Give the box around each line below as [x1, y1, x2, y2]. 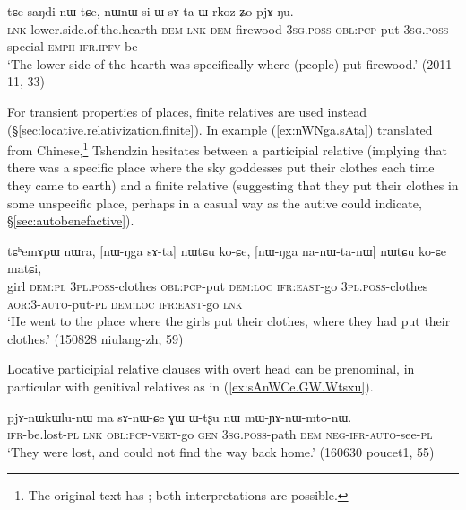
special [7, 37, 44, 56]
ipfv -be [98, 37, 138, 56]
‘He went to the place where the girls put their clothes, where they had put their [7, 312, 451, 330]
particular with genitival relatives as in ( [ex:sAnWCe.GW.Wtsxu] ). [7, 376, 374, 395]
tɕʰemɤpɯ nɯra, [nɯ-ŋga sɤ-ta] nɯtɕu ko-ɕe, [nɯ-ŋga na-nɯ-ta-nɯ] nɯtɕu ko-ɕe [7, 241, 447, 259]
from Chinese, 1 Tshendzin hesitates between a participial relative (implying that [7, 138, 447, 159]
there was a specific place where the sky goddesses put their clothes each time [7, 158, 435, 177]
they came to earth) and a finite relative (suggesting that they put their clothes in [7, 176, 459, 194]
